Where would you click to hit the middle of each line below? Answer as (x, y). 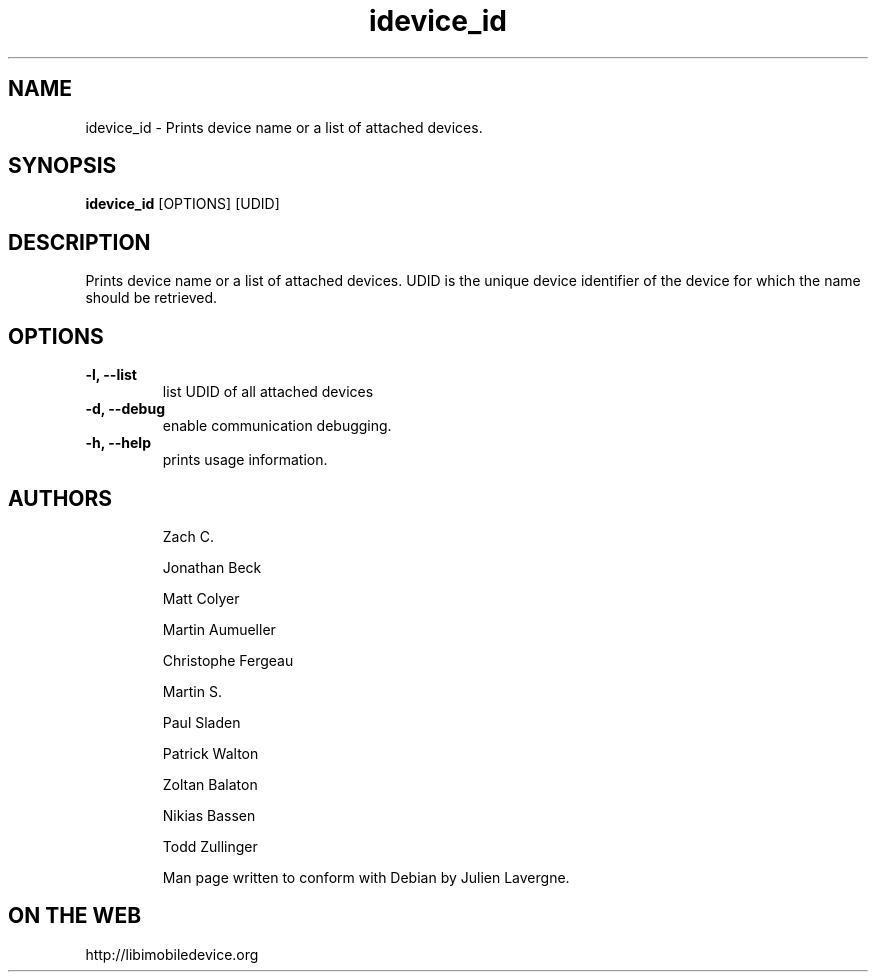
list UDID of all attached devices (268, 392)
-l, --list (111, 375)
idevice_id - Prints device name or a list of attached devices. (284, 127)
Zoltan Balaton (210, 784)
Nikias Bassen (209, 815)
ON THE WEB (75, 916)
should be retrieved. (151, 298)
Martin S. (192, 691)
